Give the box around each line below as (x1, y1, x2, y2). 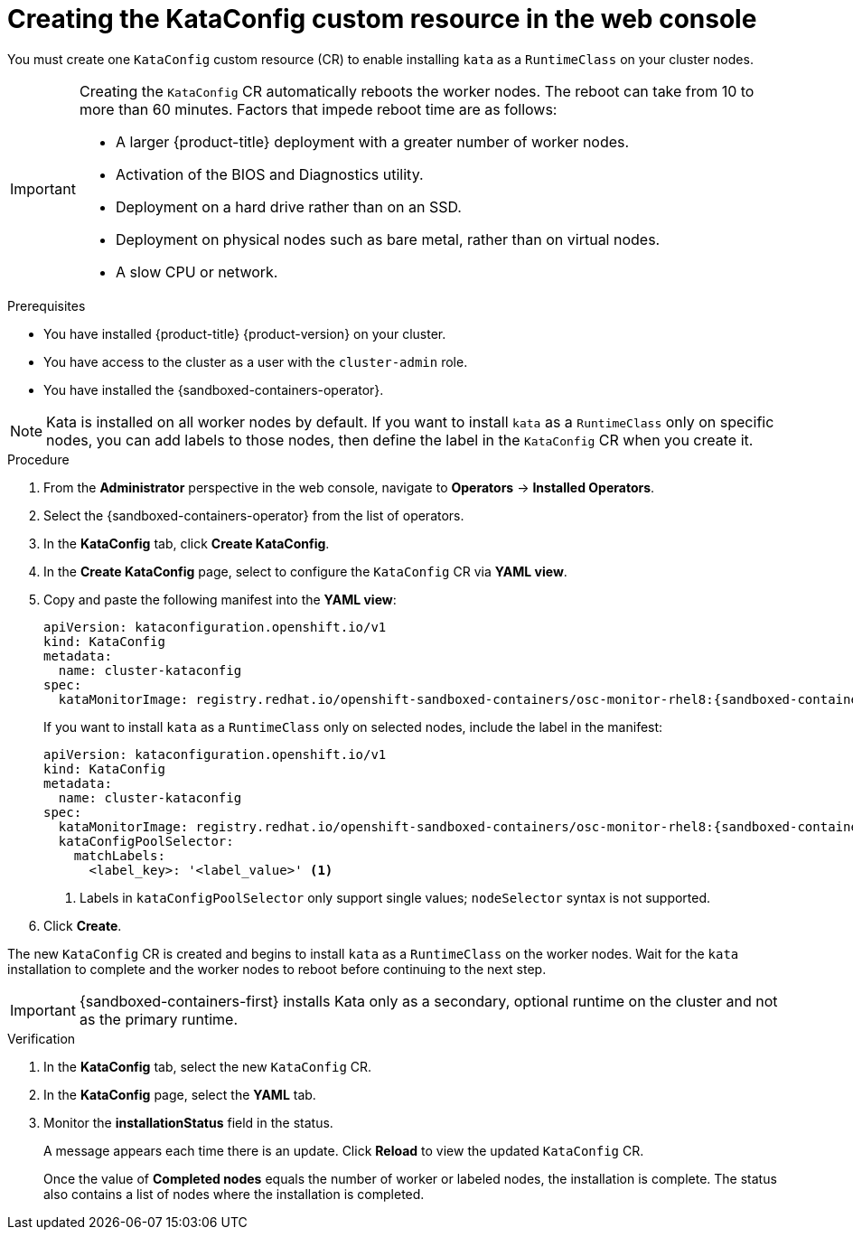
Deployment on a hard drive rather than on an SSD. (115, 197, 462, 216)
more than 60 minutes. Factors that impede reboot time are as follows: (79, 99, 558, 118)
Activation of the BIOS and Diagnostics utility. (115, 164, 424, 183)
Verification (7, 1030, 76, 1046)
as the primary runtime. (79, 1009, 239, 1028)
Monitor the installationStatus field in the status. (43, 1114, 333, 1130)
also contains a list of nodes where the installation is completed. (43, 1185, 425, 1202)
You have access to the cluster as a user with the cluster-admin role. (43, 353, 468, 370)
